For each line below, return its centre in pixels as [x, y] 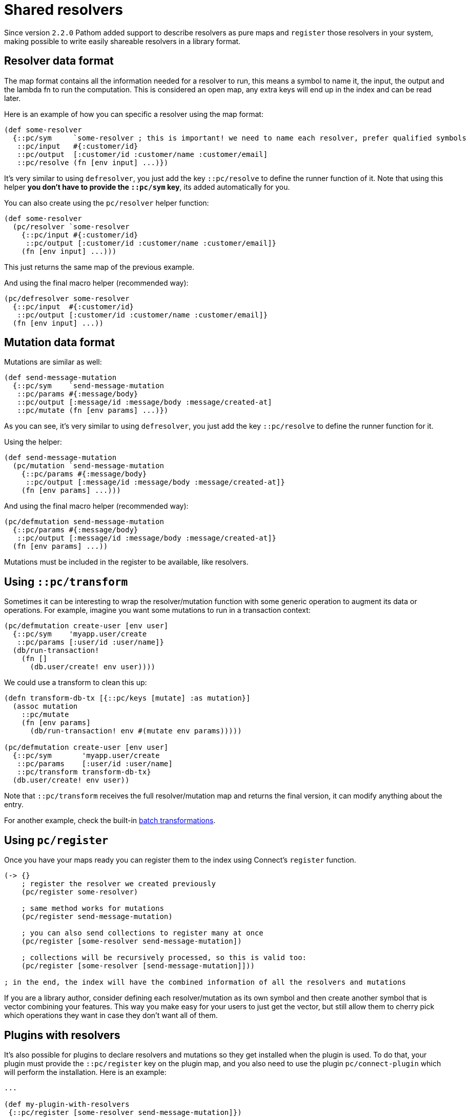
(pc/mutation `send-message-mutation [88, 466]
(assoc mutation [45, 706]
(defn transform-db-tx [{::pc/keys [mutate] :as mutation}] [127, 698]
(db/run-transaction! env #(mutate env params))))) [136, 731]
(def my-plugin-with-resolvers [67, 1104]
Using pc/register [56, 840]
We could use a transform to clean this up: [76, 683]
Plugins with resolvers [62, 1035]
